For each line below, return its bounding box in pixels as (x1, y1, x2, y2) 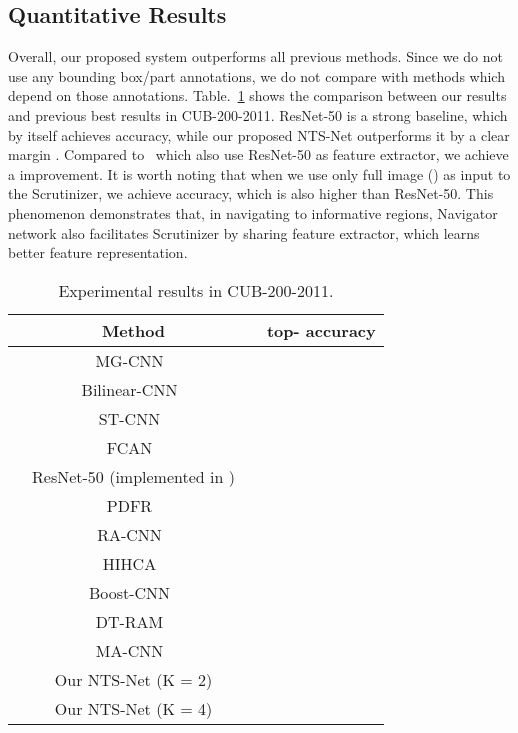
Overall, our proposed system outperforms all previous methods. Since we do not (8, 46, 503, 67)
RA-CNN (97, 522, 162, 546)
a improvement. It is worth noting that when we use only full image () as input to (8, 163, 511, 184)
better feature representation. (8, 242, 188, 263)
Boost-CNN (88, 580, 171, 604)
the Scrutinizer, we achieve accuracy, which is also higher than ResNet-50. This (8, 183, 494, 204)
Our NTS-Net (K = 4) (54, 696, 213, 720)
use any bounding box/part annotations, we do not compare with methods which (8, 65, 505, 86)
